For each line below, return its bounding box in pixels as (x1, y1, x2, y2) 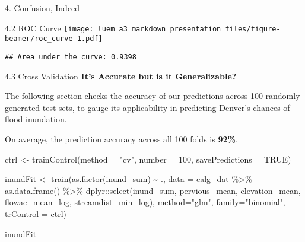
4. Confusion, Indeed (5, 2, 80, 14)
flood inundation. (5, 113, 67, 125)
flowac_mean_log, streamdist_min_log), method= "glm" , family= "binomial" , (5, 196, 285, 208)
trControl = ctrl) (5, 207, 66, 219)
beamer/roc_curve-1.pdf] (5, 34, 103, 43)
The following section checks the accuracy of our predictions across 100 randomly (5, 90, 300, 102)
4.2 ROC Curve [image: (5, 21, 94, 34)
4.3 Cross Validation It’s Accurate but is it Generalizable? (5, 69, 237, 82)
